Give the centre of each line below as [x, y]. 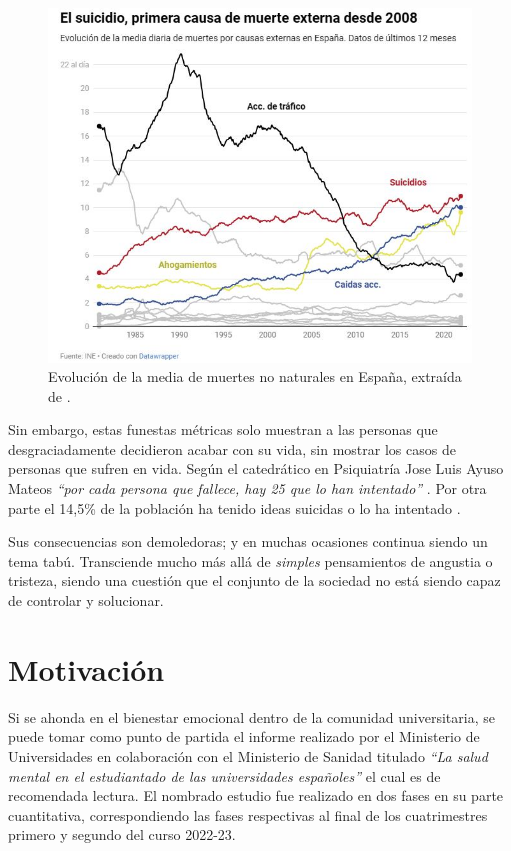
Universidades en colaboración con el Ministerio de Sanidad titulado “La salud [248, 755]
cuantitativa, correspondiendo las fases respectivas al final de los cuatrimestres [248, 814]
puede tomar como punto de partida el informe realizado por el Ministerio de [244, 736]
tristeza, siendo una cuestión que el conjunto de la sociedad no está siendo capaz [254, 580]
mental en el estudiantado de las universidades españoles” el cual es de [224, 775]
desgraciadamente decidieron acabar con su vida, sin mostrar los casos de [232, 448]
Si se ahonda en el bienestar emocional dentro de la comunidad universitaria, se [251, 716]
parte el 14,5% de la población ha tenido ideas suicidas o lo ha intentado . [234, 507]
